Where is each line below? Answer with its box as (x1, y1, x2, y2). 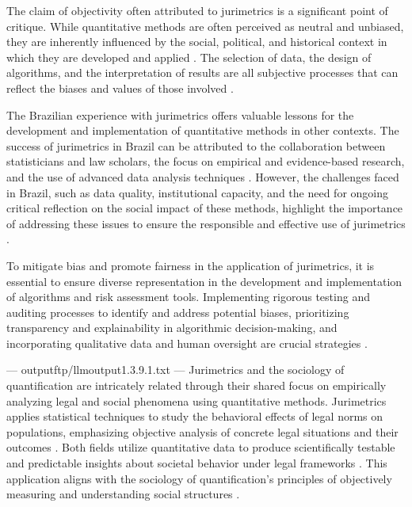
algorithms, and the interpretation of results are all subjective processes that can (6, 64, 399, 81)
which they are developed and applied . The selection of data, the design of (6, 48, 372, 65)
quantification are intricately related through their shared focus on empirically (6, 377, 387, 394)
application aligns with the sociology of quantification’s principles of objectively (6, 470, 392, 486)
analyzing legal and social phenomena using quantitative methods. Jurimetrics (6, 392, 387, 409)
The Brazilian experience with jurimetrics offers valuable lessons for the (6, 106, 354, 123)
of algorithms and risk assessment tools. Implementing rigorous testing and (6, 288, 370, 305)
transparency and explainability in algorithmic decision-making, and (6, 319, 338, 336)
